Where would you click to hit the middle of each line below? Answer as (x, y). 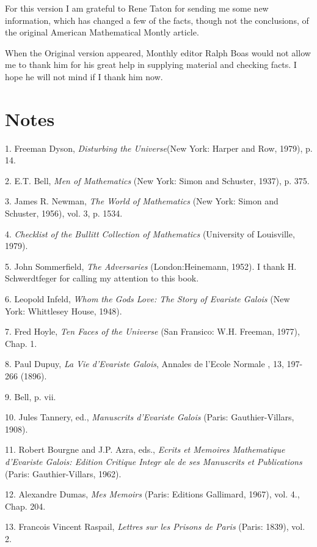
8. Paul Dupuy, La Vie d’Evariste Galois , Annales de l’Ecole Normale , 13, (144, 364)
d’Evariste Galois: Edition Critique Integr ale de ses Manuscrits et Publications (154, 461)
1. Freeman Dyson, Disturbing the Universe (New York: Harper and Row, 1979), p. (159, 148)
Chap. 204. (25, 506)
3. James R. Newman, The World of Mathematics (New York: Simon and (142, 201)
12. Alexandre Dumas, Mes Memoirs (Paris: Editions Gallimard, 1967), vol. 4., (152, 494)
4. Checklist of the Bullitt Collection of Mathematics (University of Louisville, (150, 233)
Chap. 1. (21, 343)
